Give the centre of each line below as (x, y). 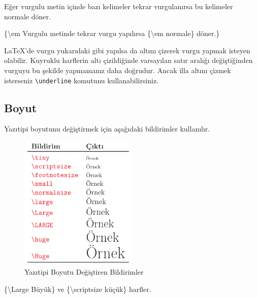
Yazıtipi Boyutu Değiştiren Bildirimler (84, 272)
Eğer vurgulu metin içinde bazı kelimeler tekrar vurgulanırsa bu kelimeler (119, 6)
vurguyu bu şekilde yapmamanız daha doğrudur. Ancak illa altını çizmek (118, 70)
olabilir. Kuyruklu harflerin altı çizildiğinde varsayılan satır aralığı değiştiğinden (128, 60)
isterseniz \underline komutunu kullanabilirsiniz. (82, 80)
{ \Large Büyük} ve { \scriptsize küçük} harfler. (78, 289)
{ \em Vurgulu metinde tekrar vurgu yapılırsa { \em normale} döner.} (112, 33)
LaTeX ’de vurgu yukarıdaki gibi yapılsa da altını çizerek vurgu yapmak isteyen (127, 50)
